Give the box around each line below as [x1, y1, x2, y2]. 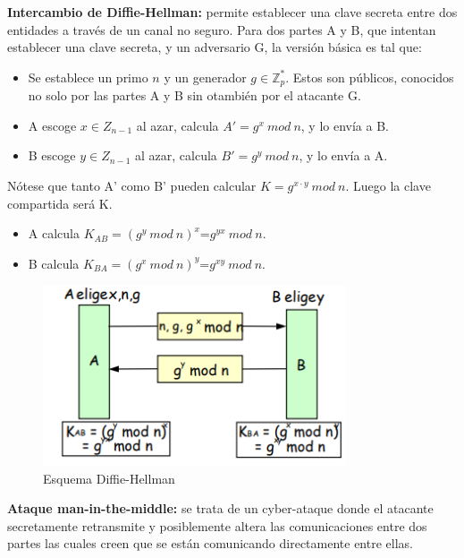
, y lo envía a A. [299, 146, 388, 165]
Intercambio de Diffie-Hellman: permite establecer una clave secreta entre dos [7, 3, 458, 21]
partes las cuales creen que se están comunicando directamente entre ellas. [7, 534, 413, 553]
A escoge [28, 116, 77, 134]
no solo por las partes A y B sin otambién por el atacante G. [28, 86, 361, 105]
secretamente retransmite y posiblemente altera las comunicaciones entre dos [7, 516, 427, 535]
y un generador [164, 67, 247, 86]
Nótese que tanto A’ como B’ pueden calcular [7, 176, 257, 195]
